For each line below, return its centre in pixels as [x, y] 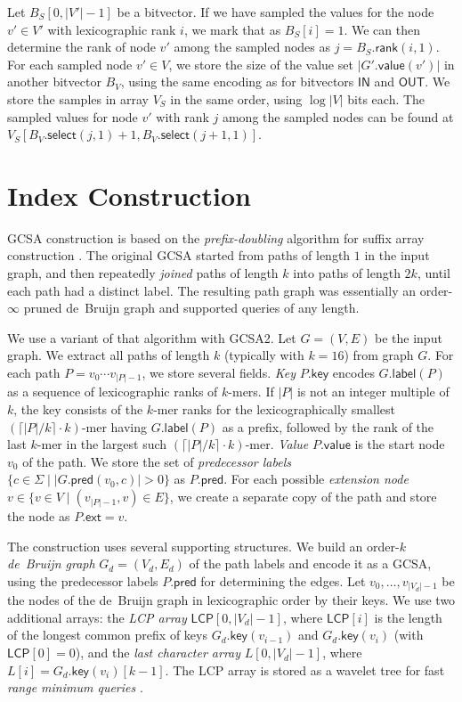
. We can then [382, 29]
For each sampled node [70, 64]
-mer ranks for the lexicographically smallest [274, 409]
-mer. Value [277, 444]
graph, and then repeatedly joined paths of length [143, 273]
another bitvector [54, 82]
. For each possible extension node [316, 479]
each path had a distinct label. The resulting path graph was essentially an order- [230, 290]
